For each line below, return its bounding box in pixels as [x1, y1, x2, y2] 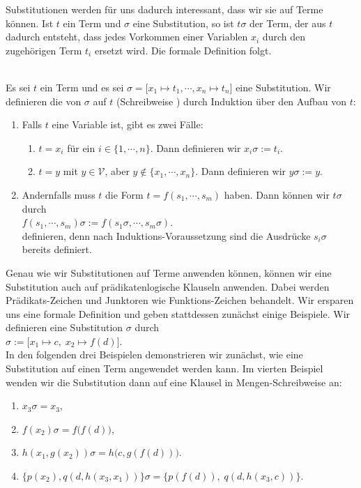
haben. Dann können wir [224, 187, 330, 201]
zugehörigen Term [6, 43, 82, 57]
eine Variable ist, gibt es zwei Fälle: [52, 117, 203, 132]
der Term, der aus [249, 15, 326, 30]
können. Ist [6, 15, 54, 30]
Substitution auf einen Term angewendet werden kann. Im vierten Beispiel [6, 361, 323, 376]
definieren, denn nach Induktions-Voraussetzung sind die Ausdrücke [22, 228, 311, 243]
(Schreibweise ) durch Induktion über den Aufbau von [116, 93, 346, 108]
